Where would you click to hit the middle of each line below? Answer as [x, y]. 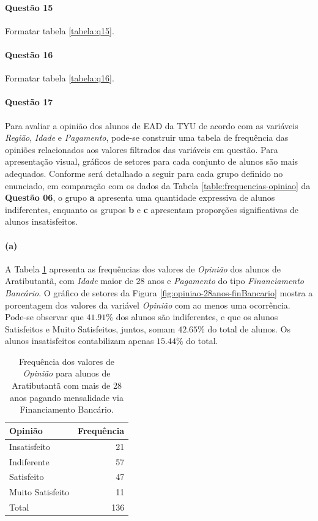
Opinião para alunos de [67, 373]
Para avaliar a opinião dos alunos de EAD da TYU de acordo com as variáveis [152, 125]
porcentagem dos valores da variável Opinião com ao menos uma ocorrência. [148, 305]
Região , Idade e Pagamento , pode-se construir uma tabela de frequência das [147, 137]
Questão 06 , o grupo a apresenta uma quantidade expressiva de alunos [140, 197]
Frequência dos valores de [67, 361]
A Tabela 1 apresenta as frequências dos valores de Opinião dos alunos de [143, 268]
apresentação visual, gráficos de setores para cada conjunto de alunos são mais [152, 161]
